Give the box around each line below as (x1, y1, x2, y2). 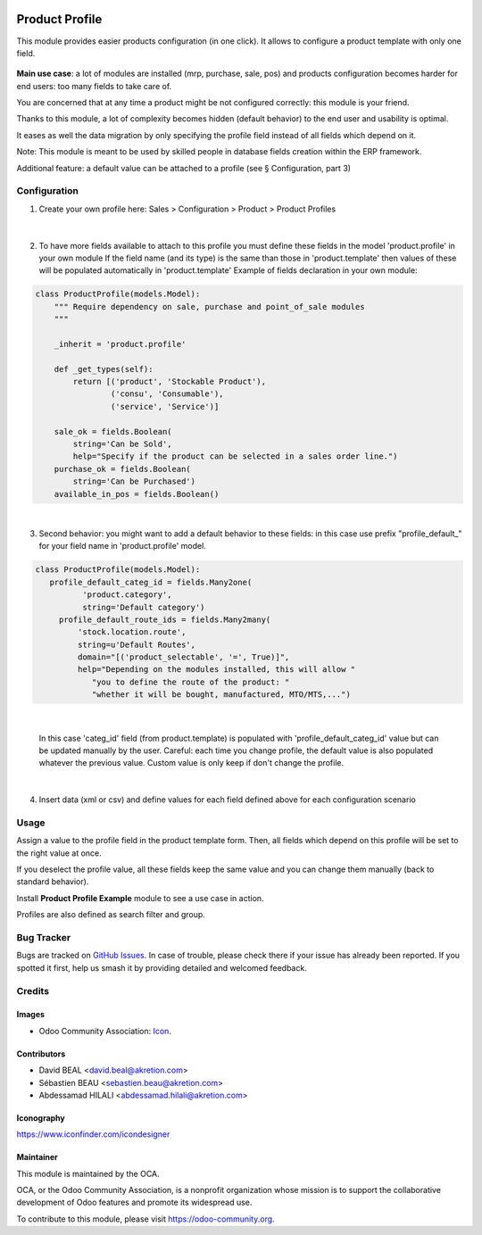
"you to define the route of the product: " (91, 676, 290, 687)
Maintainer (16, 1152, 58, 1163)
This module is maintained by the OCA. (16, 1168, 160, 1179)
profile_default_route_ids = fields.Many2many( (58, 614, 271, 625)
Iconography (16, 1112, 66, 1123)
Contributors (16, 1049, 66, 1059)
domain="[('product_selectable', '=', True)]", (77, 652, 290, 662)
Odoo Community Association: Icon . (38, 1025, 171, 1036)
